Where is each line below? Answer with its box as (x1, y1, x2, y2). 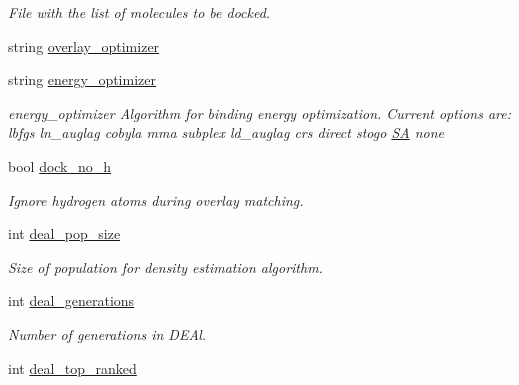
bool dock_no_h (8, 155, 112, 176)
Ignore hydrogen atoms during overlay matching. (8, 189, 304, 210)
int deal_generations (8, 290, 135, 311)
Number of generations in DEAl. (8, 323, 207, 344)
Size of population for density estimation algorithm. (8, 256, 323, 277)
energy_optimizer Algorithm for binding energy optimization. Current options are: (8, 102, 512, 123)
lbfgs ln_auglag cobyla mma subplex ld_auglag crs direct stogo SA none (8, 122, 445, 143)
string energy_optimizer (8, 69, 156, 90)
